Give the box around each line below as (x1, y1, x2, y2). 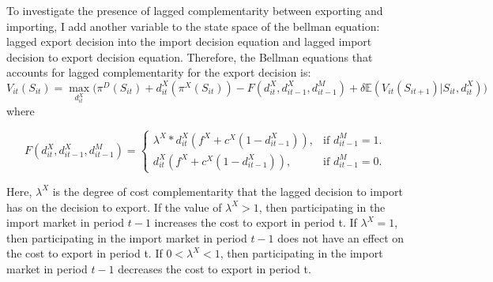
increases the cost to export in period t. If (154, 214, 357, 231)
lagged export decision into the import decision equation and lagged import (6, 33, 372, 50)
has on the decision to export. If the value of (6, 198, 222, 215)
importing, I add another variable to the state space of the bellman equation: (6, 17, 380, 34)
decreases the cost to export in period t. (118, 260, 311, 276)
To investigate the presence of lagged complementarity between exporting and (6, 2, 383, 18)
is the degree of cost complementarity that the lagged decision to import (52, 182, 403, 199)
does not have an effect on (277, 229, 405, 246)
